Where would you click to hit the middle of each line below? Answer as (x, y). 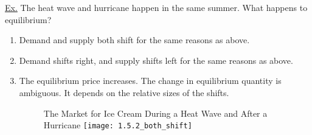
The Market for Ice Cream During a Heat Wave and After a (155, 113)
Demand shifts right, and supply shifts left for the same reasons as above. (156, 60)
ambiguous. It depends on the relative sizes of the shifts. (124, 92)
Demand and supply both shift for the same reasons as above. (134, 40)
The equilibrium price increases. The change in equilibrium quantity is (150, 81)
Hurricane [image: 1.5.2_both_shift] (118, 125)
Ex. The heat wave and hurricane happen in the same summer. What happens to (156, 7)
